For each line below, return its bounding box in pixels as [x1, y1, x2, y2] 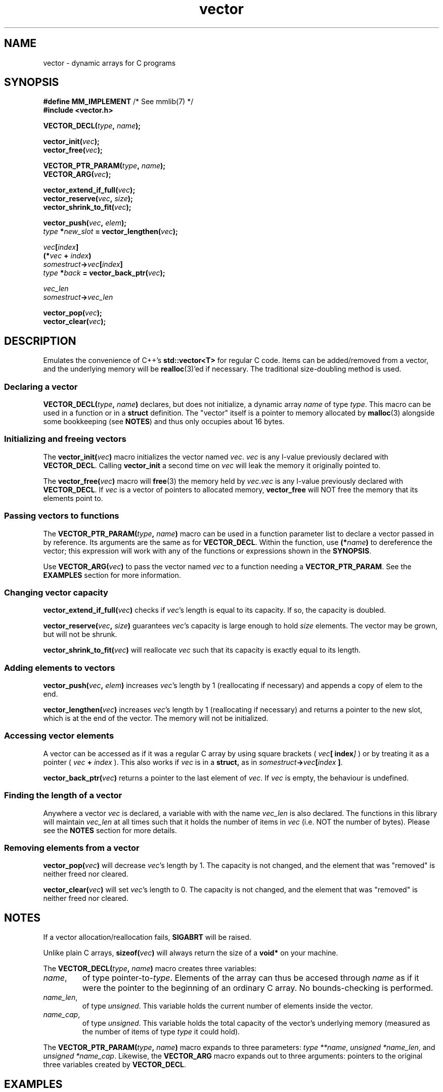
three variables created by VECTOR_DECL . [43, 1060, 187, 1069]
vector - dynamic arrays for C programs [43, 58, 176, 67]
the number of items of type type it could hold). [82, 1027, 240, 1036]
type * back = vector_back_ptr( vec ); [43, 268, 165, 278]
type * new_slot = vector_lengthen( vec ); [43, 227, 178, 236]
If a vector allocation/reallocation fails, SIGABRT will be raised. [43, 933, 251, 942]
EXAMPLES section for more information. [43, 570, 181, 579]
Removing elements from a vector [4, 842, 140, 853]
